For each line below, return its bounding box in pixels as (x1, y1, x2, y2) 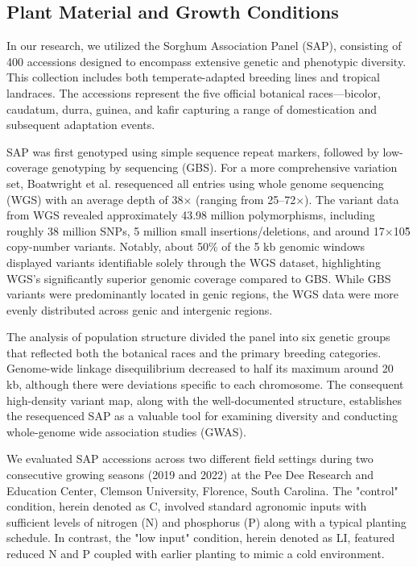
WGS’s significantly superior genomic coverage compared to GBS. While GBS (6, 269, 391, 286)
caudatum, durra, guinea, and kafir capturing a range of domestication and (6, 100, 378, 117)
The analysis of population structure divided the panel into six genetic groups (6, 328, 390, 345)
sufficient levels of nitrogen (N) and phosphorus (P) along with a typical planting (6, 513, 407, 530)
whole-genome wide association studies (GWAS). (6, 423, 246, 440)
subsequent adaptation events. (6, 116, 155, 133)
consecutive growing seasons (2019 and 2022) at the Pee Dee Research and (6, 466, 374, 483)
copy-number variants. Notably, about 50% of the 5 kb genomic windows (6, 238, 365, 255)
